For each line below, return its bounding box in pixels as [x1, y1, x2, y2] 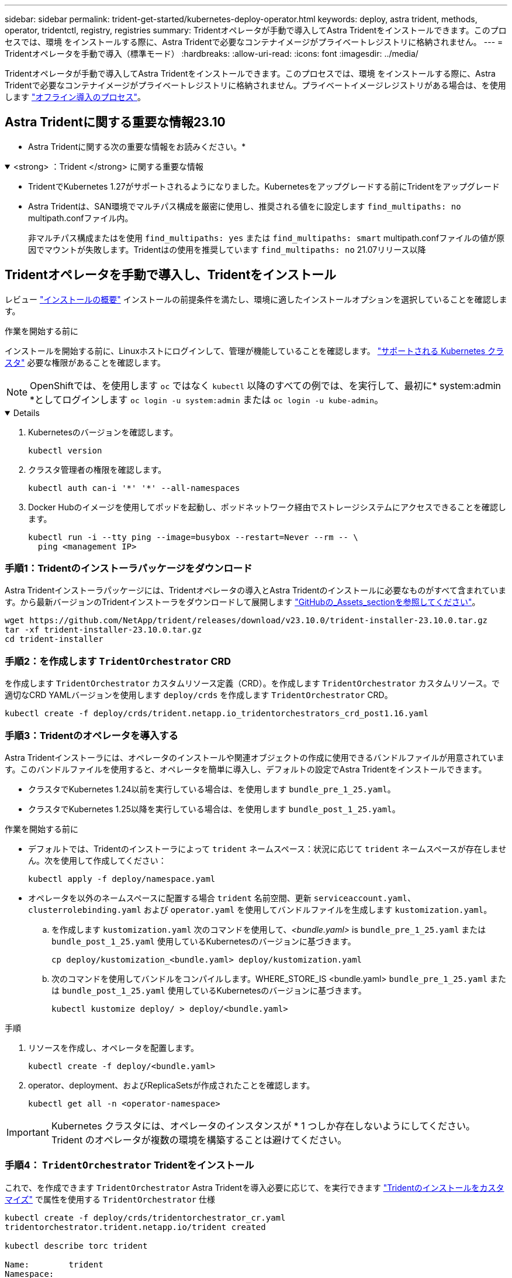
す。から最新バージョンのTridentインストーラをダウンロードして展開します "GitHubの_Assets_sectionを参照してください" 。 [5, 597, 480, 607]
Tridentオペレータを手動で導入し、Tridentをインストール [5, 267, 336, 283]
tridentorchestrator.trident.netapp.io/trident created [5, 1222, 266, 1232]
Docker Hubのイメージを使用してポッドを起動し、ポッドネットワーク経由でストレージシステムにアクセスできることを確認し [28, 501, 507, 512]
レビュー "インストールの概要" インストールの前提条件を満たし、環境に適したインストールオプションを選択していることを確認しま [5, 294, 507, 304]
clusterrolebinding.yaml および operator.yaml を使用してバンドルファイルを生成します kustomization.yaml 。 [28, 904, 492, 915]
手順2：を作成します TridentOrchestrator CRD [5, 655, 231, 667]
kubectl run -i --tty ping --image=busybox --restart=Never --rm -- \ [28, 532, 358, 542]
